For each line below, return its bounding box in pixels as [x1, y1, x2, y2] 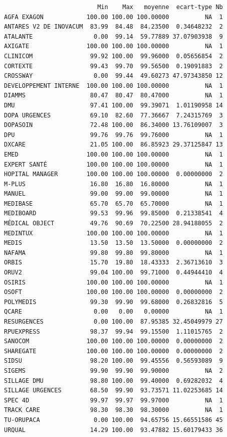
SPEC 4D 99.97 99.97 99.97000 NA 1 [4, 396, 223, 404]
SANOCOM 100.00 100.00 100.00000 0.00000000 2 [4, 338, 223, 345]
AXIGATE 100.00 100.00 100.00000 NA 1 [4, 43, 223, 50]
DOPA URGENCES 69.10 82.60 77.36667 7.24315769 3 [4, 111, 223, 119]
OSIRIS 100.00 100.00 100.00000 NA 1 [4, 278, 223, 286]
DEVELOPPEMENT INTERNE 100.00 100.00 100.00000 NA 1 [4, 82, 223, 89]
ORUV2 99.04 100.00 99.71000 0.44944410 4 [4, 269, 223, 276]
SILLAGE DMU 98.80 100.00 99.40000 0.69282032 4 [4, 377, 223, 384]
